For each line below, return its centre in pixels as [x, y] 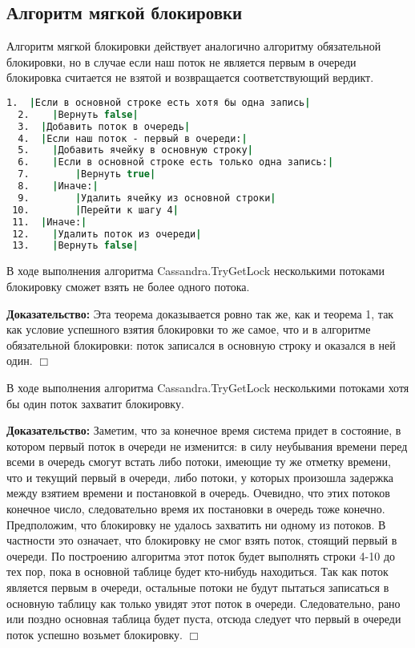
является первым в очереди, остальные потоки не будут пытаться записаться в [198, 587]
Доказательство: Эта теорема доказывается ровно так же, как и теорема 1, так [200, 313]
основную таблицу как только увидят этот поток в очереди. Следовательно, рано [203, 603]
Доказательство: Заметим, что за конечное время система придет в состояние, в [204, 430]
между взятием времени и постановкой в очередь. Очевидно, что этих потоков [198, 493]
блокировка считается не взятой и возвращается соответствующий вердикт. [190, 77]
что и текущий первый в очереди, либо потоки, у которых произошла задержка [200, 477]
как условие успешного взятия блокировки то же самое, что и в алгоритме [189, 329]
